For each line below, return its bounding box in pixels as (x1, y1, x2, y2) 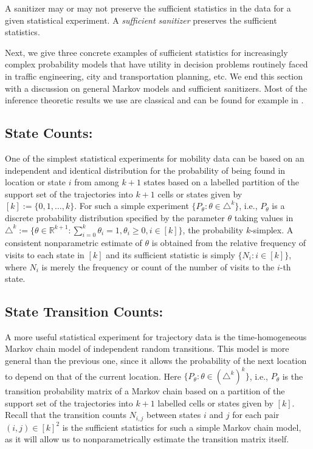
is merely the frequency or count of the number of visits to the (41, 260, 275, 273)
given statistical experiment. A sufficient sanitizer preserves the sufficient (5, 13, 277, 26)
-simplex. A (250, 223, 294, 236)
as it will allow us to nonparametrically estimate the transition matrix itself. (5, 433, 289, 445)
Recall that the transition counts (5, 408, 126, 421)
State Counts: (5, 123, 93, 142)
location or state (5, 176, 66, 188)
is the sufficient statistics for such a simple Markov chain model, (62, 420, 301, 433)
